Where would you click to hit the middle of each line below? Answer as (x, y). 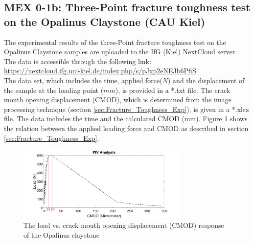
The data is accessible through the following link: (78, 61)
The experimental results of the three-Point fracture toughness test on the (115, 42)
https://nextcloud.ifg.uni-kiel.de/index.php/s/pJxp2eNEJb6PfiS (100, 71)
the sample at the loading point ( (54, 90)
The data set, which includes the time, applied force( (83, 80)
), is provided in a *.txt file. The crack (173, 90)
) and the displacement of (206, 80)
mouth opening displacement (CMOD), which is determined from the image (118, 99)
